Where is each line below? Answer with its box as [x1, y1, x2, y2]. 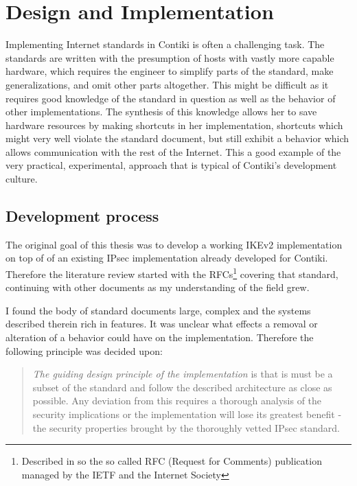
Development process [5, 205, 159, 227]
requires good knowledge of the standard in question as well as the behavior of [5, 91, 336, 105]
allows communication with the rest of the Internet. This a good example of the [5, 144, 341, 159]
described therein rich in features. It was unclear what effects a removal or [5, 316, 318, 331]
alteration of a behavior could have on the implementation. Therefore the [5, 330, 314, 345]
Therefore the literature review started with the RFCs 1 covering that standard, [5, 265, 338, 281]
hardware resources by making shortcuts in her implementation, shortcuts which [5, 117, 343, 132]
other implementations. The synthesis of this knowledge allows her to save [5, 104, 317, 119]
